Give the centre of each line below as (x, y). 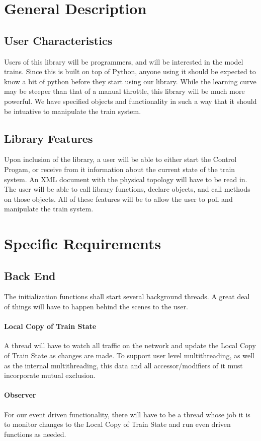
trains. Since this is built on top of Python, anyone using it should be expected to (130, 71)
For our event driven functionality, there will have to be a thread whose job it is (127, 414)
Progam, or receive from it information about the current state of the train (120, 169)
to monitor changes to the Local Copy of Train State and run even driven (117, 424)
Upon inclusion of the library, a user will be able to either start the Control (120, 159)
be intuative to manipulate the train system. (73, 111)
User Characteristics (58, 40)
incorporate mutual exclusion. (50, 375)
